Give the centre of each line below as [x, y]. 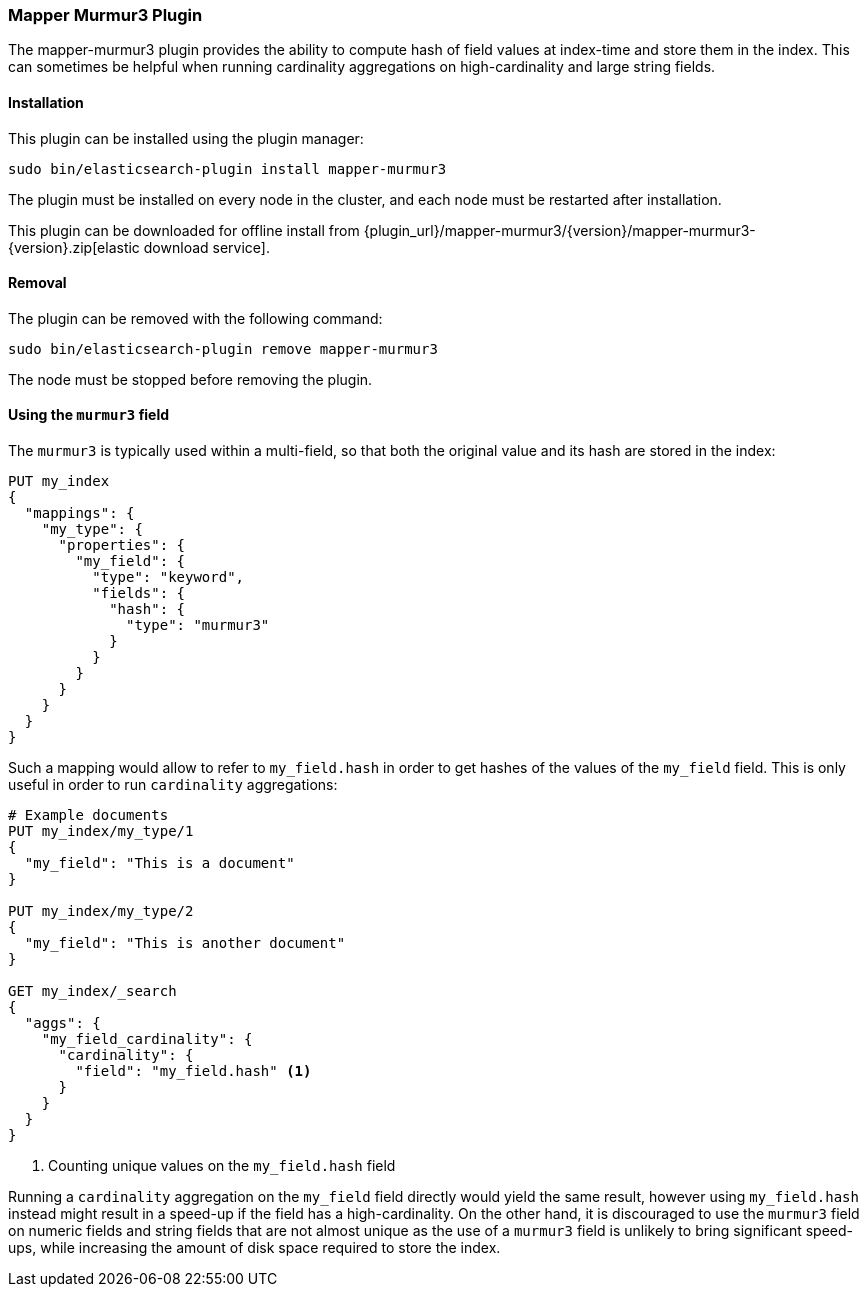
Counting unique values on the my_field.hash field [222, 1166]
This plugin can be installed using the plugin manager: [186, 138]
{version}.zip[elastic [74, 247]
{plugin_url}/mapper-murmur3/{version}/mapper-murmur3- [559, 230]
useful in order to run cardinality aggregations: [173, 785]
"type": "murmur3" [198, 625]
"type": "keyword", [168, 577]
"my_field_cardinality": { [147, 1039]
